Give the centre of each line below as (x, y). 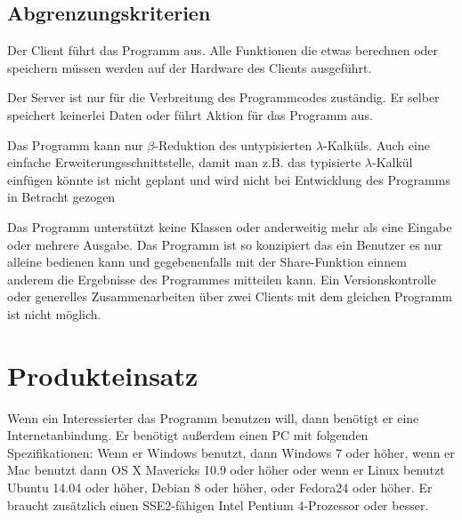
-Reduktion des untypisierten (233, 144)
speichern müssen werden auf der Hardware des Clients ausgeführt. (190, 67)
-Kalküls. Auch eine (377, 144)
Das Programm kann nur (75, 144)
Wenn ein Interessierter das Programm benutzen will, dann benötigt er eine (213, 417)
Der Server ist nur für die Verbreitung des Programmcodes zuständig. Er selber (223, 97)
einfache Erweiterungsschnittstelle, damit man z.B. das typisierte (184, 162)
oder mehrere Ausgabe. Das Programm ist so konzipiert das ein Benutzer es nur (225, 244)
